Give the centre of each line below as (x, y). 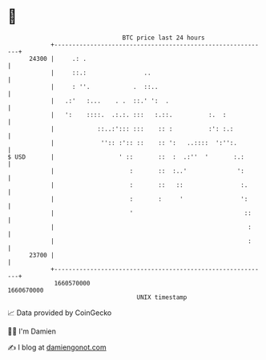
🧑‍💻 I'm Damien (32, 331)
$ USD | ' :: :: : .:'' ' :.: (126, 157)
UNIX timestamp (162, 297)
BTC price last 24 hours (163, 38)
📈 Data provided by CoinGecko (60, 313)
